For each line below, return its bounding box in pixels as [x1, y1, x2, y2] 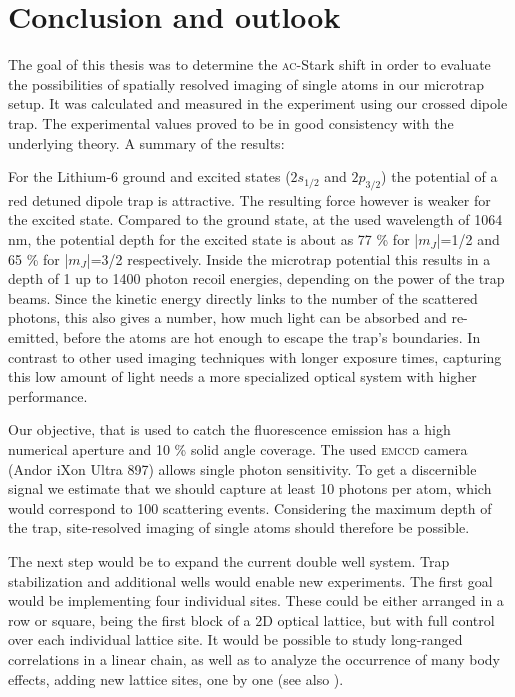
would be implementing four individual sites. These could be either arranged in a [8, 590, 504, 611]
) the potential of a [381, 166, 498, 187]
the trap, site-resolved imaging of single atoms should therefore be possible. [8, 517, 470, 538]
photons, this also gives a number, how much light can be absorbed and [8, 307, 447, 328]
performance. [8, 385, 88, 406]
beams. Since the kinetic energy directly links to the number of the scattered [8, 287, 478, 308]
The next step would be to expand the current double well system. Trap [8, 550, 450, 571]
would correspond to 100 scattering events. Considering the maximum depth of [8, 497, 492, 518]
